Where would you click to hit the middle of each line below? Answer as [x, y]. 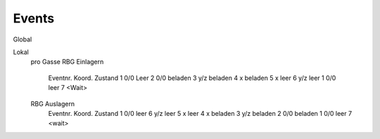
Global [23, 39]
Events [34, 18]
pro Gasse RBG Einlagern [67, 62]
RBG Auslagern [53, 104]
